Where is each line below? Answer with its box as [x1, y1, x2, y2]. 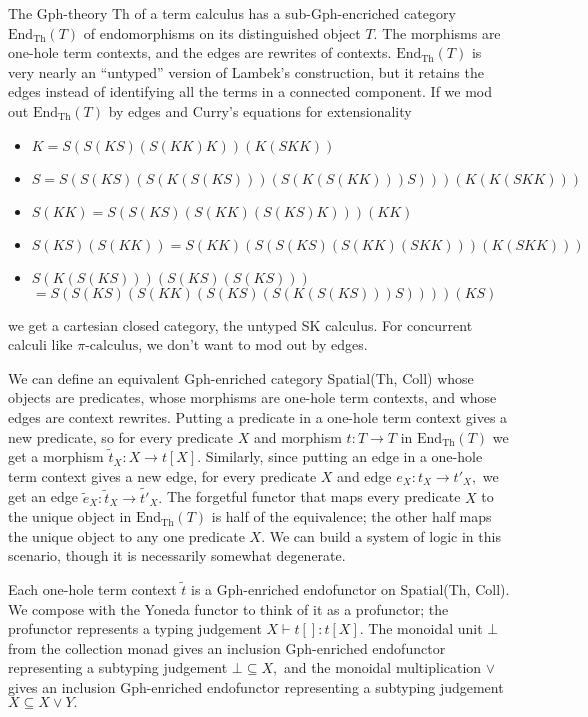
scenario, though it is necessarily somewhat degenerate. [8, 545, 346, 566]
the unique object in [8, 506, 132, 527]
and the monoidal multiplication [283, 657, 482, 678]
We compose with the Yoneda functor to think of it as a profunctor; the [8, 598, 449, 619]
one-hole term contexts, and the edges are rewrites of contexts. [8, 42, 392, 63]
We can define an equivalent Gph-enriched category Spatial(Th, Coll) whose [8, 367, 474, 388]
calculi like [8, 334, 73, 355]
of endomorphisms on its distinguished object [83, 22, 361, 43]
